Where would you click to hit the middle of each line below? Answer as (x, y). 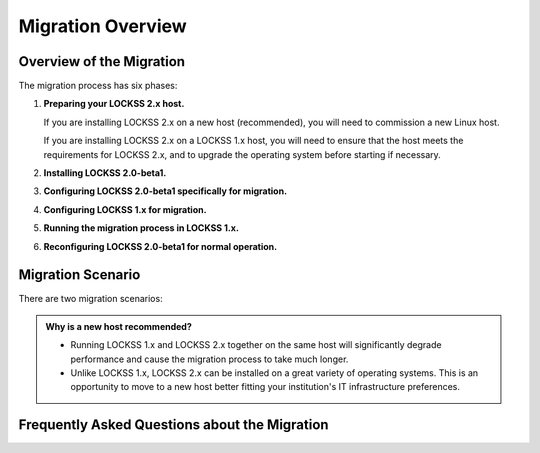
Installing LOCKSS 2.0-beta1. (105, 173)
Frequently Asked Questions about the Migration (173, 425)
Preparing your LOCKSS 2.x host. (114, 104)
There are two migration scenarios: (91, 299)
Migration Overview (102, 26)
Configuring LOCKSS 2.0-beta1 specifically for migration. (165, 191)
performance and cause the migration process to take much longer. (209, 359)
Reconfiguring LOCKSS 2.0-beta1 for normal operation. (160, 246)
